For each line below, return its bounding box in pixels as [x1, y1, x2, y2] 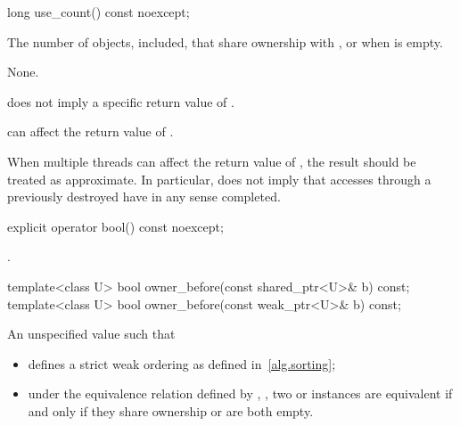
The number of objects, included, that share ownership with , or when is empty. [7, 32, 443, 51]
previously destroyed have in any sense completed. [7, 187, 281, 206]
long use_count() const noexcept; [7, 3, 190, 20]
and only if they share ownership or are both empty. [28, 401, 314, 420]
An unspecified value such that [7, 324, 176, 343]
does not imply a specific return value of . [7, 92, 234, 111]
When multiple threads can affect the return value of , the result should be [7, 152, 416, 170]
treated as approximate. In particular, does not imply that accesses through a [7, 169, 431, 188]
